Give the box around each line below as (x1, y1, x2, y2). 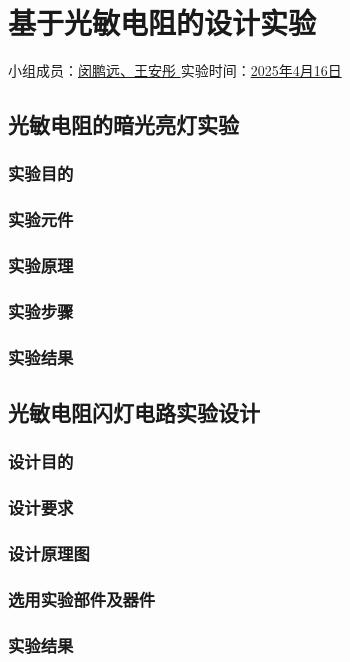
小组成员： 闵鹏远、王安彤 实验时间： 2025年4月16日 (8, 60, 342, 81)
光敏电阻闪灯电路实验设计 (8, 397, 260, 428)
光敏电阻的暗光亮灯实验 (8, 109, 239, 140)
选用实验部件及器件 (8, 586, 156, 611)
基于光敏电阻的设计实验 (8, 2, 317, 43)
